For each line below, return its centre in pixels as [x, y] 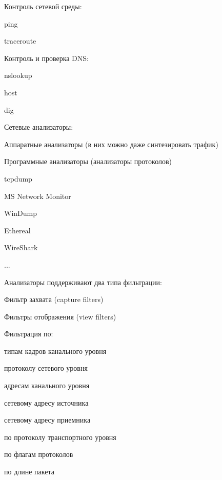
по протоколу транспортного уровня [60, 437]
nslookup [18, 75]
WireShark [21, 247]
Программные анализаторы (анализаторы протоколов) [88, 161]
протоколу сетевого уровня [46, 368]
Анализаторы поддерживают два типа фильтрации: [83, 282]
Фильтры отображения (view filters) [60, 316]
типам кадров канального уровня [55, 351]
